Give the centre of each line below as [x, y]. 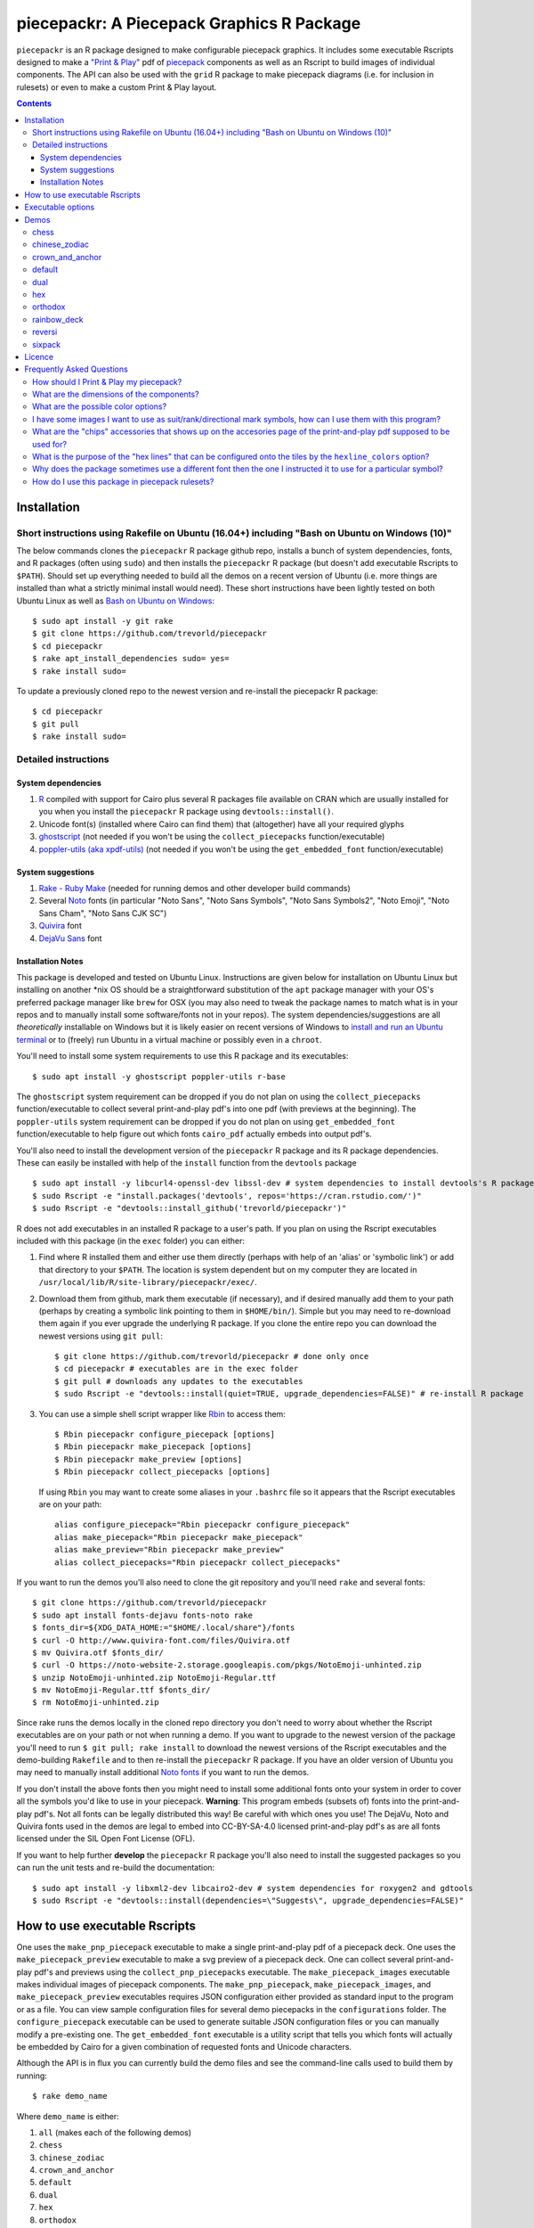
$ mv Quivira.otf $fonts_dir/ [98, 1652]
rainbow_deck [58, 319]
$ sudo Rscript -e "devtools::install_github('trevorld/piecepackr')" [190, 1208]
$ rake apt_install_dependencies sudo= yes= [131, 659]
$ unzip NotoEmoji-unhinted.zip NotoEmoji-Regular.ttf [154, 1677]
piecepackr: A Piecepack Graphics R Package [189, 23]
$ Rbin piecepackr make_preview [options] [149, 1459]
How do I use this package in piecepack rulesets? [123, 481]
